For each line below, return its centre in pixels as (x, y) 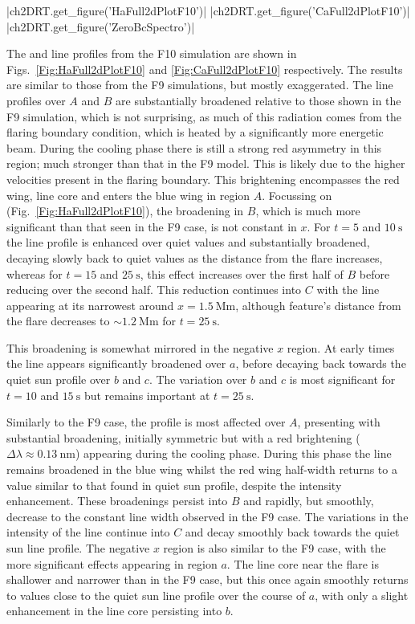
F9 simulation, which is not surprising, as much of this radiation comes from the (204, 116)
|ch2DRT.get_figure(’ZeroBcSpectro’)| (101, 26)
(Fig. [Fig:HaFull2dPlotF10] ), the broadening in (125, 211)
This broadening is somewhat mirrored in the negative (140, 347)
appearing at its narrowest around (90, 305)
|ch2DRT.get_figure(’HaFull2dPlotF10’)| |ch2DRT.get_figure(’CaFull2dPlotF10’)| (208, 10)
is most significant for (342, 379)
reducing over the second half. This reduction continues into (154, 290)
